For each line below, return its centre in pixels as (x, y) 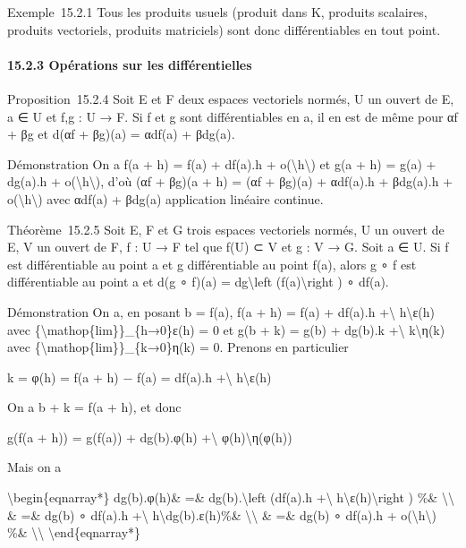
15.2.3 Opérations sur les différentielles (130, 64)
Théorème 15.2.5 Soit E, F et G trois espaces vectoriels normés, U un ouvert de (226, 229)
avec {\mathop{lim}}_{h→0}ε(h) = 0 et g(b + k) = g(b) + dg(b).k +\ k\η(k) (226, 329)
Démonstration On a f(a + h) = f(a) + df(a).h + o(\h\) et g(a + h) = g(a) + (222, 163)
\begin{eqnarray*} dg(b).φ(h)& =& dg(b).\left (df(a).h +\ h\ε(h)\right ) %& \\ (231, 497)
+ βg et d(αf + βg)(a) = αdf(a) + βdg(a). (121, 134)
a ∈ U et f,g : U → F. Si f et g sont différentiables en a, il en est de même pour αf (233, 116)
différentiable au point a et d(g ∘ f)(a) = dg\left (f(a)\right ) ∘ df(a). (198, 282)
